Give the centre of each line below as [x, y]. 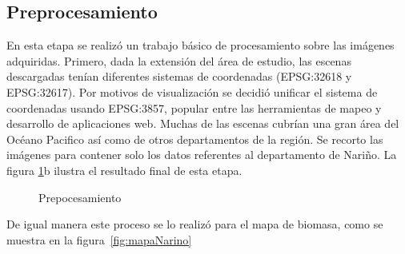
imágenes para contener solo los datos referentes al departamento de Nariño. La [202, 155]
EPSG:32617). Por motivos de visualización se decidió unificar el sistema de [192, 91]
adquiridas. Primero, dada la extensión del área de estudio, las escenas [179, 60]
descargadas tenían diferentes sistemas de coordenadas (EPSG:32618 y [179, 76]
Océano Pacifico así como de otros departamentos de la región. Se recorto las [195, 139]
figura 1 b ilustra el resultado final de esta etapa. [124, 170]
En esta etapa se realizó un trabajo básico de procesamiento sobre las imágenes [200, 45]
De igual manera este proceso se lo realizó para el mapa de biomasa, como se [195, 224]
